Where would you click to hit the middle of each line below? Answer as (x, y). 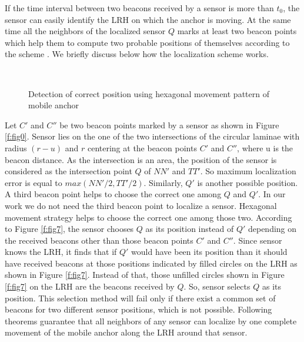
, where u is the (265, 147)
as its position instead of (190, 229)
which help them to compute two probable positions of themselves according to (147, 42)
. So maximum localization (248, 171)
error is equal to (34, 182)
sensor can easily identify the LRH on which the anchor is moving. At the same (148, 19)
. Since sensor (258, 240)
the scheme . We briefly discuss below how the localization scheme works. (137, 54)
